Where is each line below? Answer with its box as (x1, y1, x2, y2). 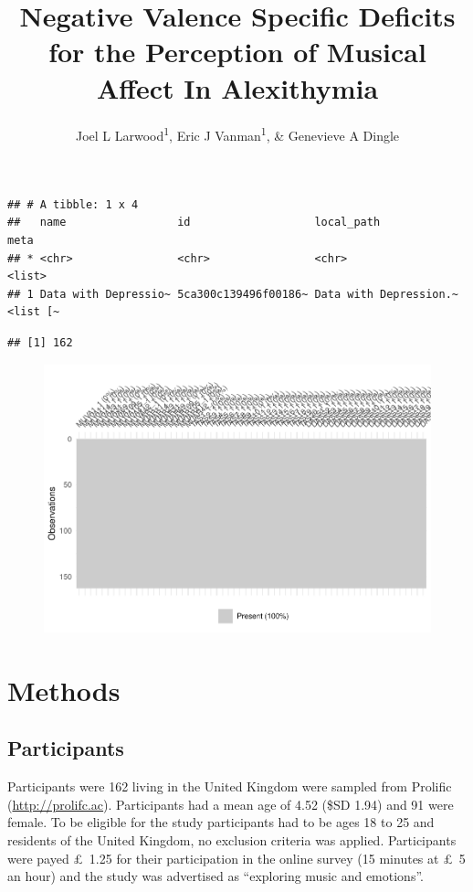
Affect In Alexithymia (96, 69, 379, 106)
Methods (7, 671, 121, 708)
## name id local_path (7, 216, 381, 229)
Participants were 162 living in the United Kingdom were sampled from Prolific (7, 777, 452, 796)
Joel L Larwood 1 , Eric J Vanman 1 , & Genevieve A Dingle (75, 122, 400, 144)
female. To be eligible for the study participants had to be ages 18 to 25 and (7, 812, 435, 832)
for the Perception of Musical (48, 33, 426, 70)
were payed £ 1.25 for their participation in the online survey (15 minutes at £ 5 (7, 848, 466, 867)
